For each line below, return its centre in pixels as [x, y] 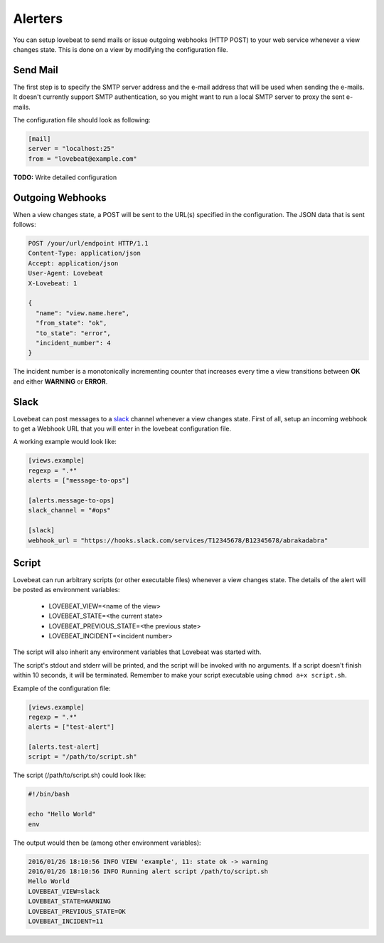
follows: [25, 225]
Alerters [38, 19]
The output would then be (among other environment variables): [107, 843]
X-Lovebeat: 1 [53, 283]
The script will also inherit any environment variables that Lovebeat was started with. [137, 652]
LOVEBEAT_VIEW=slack [64, 891]
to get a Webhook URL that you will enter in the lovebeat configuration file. [122, 429]
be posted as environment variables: [66, 590]
